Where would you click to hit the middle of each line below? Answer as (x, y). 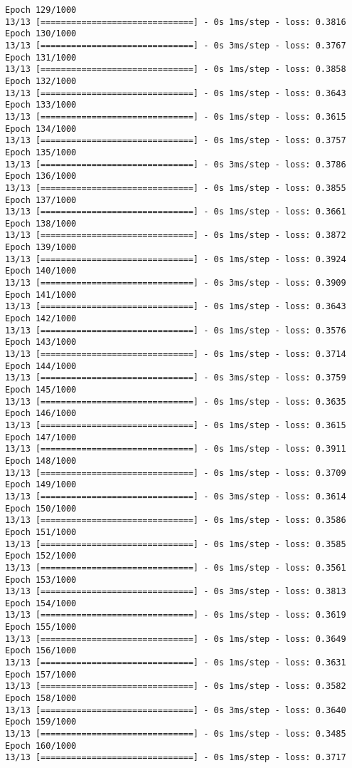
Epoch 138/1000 (41, 223)
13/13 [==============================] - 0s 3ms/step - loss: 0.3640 (176, 710)
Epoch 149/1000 (41, 485)
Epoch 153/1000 (41, 580)
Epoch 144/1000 (41, 366)
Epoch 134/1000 (41, 129)
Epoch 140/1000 (41, 271)
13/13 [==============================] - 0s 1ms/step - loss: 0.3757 (176, 141)
